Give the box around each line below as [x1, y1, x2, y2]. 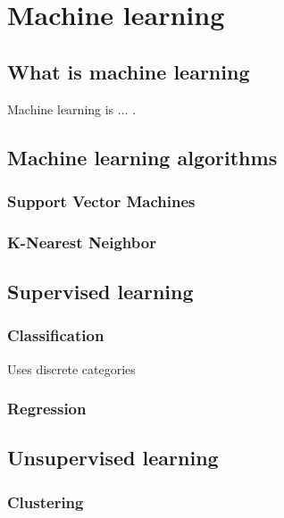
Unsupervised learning [7, 444, 219, 472]
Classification [7, 324, 104, 347]
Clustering [7, 490, 84, 513]
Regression [7, 397, 87, 420]
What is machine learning [7, 57, 250, 85]
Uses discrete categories [7, 359, 136, 378]
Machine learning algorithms [7, 143, 278, 171]
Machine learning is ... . [7, 99, 137, 118]
